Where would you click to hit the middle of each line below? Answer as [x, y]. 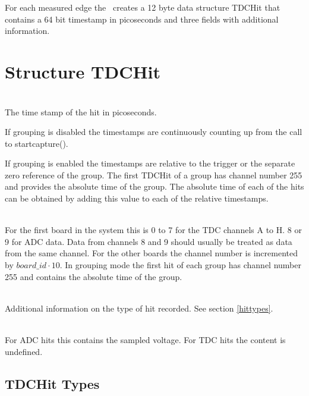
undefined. [24, 351]
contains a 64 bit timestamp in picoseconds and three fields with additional [142, 19]
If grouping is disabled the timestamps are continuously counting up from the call [154, 132]
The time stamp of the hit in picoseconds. [81, 111]
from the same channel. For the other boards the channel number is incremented [151, 253]
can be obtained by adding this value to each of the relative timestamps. [137, 198]
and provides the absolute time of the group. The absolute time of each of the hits [154, 186]
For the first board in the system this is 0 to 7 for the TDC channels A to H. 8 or [153, 230]
